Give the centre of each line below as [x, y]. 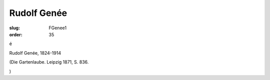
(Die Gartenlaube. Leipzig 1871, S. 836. [49, 62]
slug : [14, 28]
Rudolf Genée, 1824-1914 [35, 53]
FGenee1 [58, 28]
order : [16, 34]
